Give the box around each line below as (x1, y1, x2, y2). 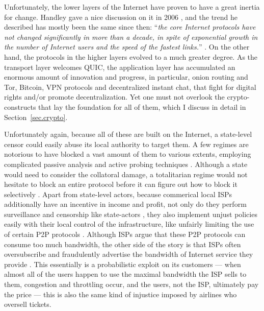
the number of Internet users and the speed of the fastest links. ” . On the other (4, 41, 250, 52)
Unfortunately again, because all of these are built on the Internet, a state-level (4, 129, 252, 139)
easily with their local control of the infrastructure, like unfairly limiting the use (4, 219, 254, 229)
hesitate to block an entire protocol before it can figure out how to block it (4, 179, 237, 189)
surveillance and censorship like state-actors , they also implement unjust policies (4, 208, 257, 219)
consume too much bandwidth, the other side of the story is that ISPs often (4, 238, 241, 249)
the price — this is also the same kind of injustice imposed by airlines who (4, 289, 237, 299)
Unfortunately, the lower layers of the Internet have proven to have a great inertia (4, 2, 260, 12)
